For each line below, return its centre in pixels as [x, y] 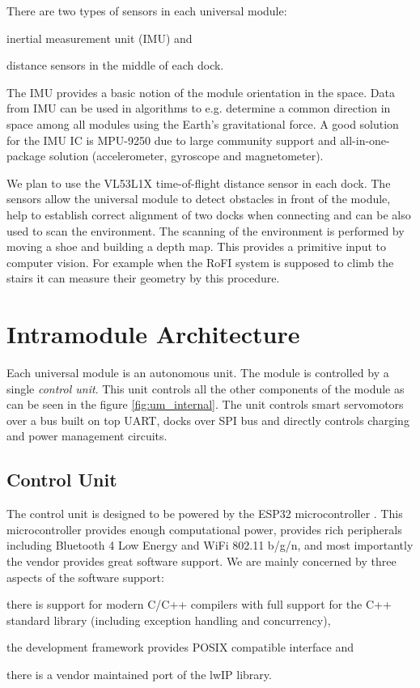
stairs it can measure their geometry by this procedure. [143, 278]
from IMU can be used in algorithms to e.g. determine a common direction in [199, 108]
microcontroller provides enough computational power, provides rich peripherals [204, 529]
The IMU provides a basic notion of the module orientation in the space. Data [201, 92]
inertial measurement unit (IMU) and [100, 38]
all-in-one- [365, 140]
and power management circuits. [87, 436]
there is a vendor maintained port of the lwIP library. [139, 674]
